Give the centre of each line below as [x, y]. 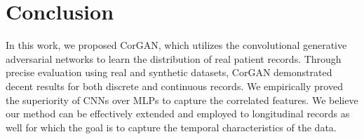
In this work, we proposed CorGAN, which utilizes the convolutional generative [176, 45]
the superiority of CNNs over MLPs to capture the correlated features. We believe [182, 100]
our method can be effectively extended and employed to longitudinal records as [178, 114]
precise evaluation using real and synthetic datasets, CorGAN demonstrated [169, 72]
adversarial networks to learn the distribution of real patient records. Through [174, 58]
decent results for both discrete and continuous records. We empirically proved [174, 86]
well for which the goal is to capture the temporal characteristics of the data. [171, 127]
